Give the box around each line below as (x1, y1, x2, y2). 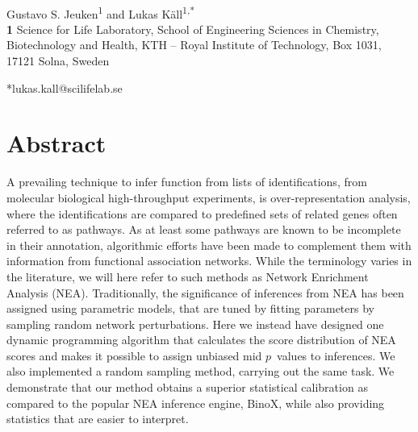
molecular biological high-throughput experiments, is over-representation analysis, (6, 189, 411, 206)
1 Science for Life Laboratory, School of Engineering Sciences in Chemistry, (6, 20, 379, 37)
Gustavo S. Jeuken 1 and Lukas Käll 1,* (6, 2, 194, 22)
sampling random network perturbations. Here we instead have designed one (6, 315, 384, 332)
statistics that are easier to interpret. (6, 410, 189, 427)
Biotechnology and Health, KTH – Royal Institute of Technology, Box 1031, (6, 36, 382, 53)
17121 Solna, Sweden (6, 52, 110, 69)
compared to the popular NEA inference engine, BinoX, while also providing (6, 394, 385, 411)
